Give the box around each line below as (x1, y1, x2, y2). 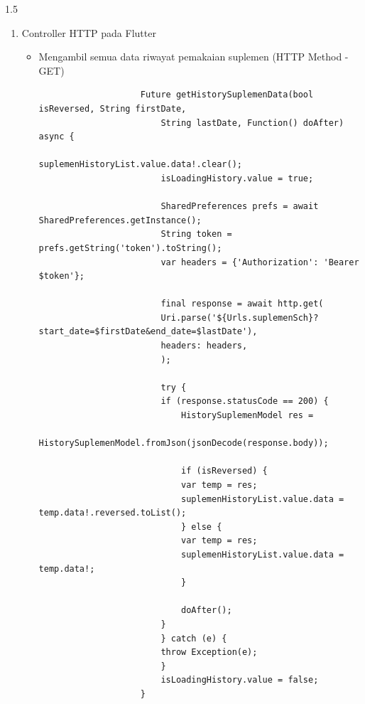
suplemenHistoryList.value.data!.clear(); (38, 159, 242, 170)
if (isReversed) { (181, 466, 268, 476)
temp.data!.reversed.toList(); (38, 508, 187, 518)
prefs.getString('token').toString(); (38, 242, 222, 253)
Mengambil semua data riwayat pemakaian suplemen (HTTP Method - (38, 49, 349, 64)
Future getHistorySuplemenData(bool (140, 90, 314, 100)
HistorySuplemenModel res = (181, 410, 314, 421)
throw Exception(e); (160, 647, 258, 658)
